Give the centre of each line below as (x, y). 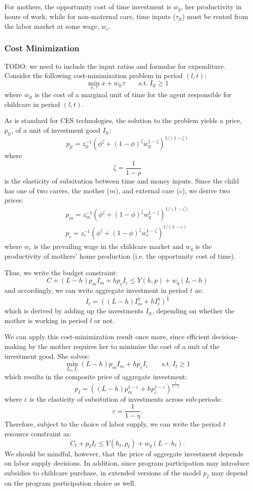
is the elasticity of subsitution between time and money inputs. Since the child (122, 181)
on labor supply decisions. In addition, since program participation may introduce (127, 463)
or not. (105, 320)
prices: (14, 200)
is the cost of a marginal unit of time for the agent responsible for (133, 94)
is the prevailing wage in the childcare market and (109, 246)
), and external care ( (147, 190)
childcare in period (32, 104)
